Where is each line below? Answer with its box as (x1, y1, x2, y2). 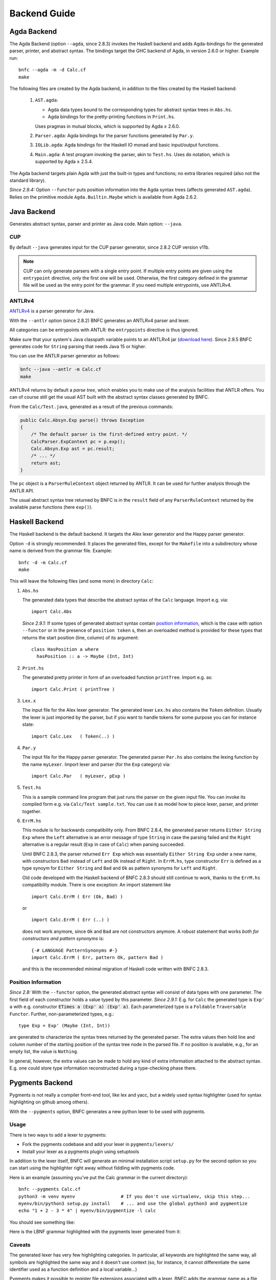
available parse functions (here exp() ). (9, 504, 93, 510)
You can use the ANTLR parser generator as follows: (9, 353, 120, 359)
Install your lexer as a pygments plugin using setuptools (22, 1148, 140, 1155)
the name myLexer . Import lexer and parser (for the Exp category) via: (22, 761, 171, 767)
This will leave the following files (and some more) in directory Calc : (9, 578, 154, 584)
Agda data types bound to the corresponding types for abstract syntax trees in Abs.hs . (48, 106, 233, 113)
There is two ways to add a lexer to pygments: (9, 1132, 107, 1138)
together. (22, 808, 42, 814)
